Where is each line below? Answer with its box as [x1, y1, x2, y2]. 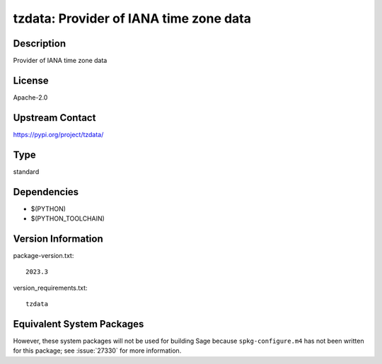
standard [13, 167, 40, 176]
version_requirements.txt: [13, 283, 88, 292]
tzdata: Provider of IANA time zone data [13, 11, 251, 26]
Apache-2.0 [13, 93, 48, 102]
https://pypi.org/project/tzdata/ [13, 130, 104, 139]
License [13, 74, 49, 86]
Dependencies [13, 186, 79, 198]
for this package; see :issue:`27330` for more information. [13, 346, 182, 355]
